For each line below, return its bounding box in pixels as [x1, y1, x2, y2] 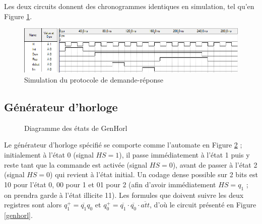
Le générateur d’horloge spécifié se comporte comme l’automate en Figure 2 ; [4, 139, 242, 150]
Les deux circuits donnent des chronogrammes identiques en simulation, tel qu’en [4, 1, 254, 11]
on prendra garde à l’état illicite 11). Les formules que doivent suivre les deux [4, 189, 244, 200]
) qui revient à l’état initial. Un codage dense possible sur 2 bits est [50, 169, 258, 180]
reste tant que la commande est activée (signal [4, 159, 148, 170]
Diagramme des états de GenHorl [24, 122, 127, 133]
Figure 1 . [4, 11, 32, 21]
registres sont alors [4, 199, 62, 210]
